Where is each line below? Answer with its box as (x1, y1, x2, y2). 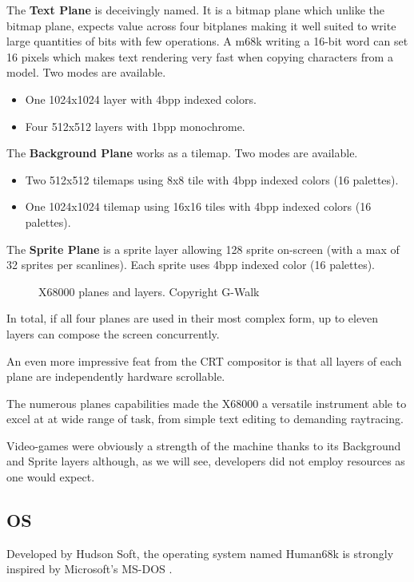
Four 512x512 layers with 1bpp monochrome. (25, 117, 245, 134)
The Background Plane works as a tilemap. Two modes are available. (6, 145, 358, 161)
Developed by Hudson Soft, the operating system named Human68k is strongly (6, 544, 394, 561)
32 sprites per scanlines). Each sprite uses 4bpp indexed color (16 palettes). (6, 256, 376, 273)
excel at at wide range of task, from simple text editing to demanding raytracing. (6, 410, 404, 427)
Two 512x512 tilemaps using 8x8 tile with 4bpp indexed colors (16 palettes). (25, 171, 399, 188)
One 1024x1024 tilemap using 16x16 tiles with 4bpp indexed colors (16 (25, 198, 372, 215)
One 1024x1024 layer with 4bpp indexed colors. (25, 90, 257, 107)
